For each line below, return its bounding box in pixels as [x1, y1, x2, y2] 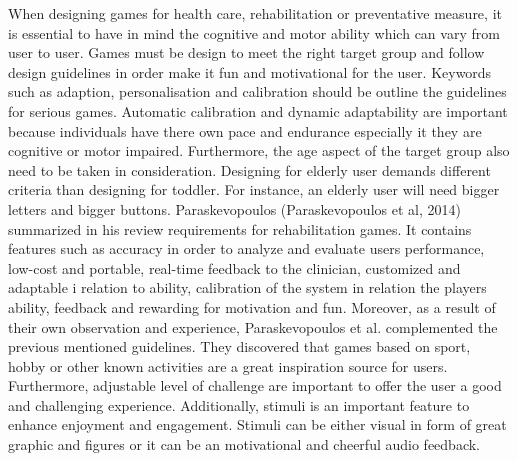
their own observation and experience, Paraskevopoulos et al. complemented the [8, 316, 498, 337]
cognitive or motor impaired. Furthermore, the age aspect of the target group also [8, 140, 510, 161]
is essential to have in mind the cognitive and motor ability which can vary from [8, 22, 500, 43]
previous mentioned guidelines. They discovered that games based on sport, [8, 336, 471, 357]
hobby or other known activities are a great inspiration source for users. [8, 355, 448, 376]
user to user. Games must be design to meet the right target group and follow [8, 42, 485, 63]
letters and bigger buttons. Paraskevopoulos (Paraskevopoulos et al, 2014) [8, 198, 461, 219]
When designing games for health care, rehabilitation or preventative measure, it [8, 3, 502, 23]
